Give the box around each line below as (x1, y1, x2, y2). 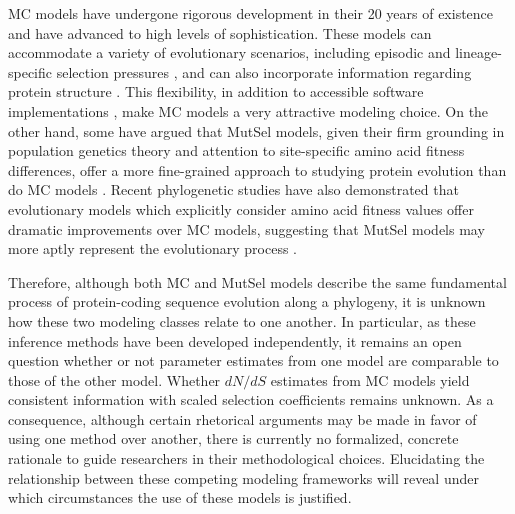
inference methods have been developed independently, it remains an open (8, 330, 462, 351)
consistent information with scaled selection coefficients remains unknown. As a (8, 389, 494, 410)
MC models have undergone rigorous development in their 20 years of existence (8, 3, 494, 23)
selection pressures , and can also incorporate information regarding (56, 61, 472, 82)
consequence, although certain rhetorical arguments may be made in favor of (8, 408, 477, 429)
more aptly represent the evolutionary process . (8, 238, 297, 259)
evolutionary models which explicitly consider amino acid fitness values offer (8, 198, 474, 219)
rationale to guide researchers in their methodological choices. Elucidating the (8, 448, 485, 469)
